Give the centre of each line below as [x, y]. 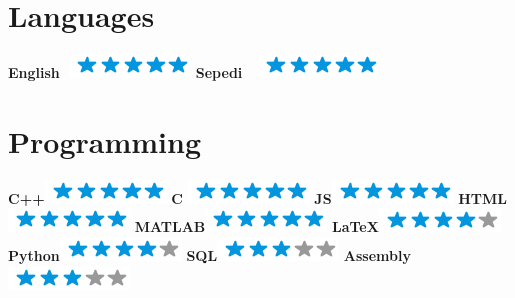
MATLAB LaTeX [256, 226]
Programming [104, 140]
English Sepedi [125, 72]
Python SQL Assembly [209, 255]
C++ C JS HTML [258, 197]
